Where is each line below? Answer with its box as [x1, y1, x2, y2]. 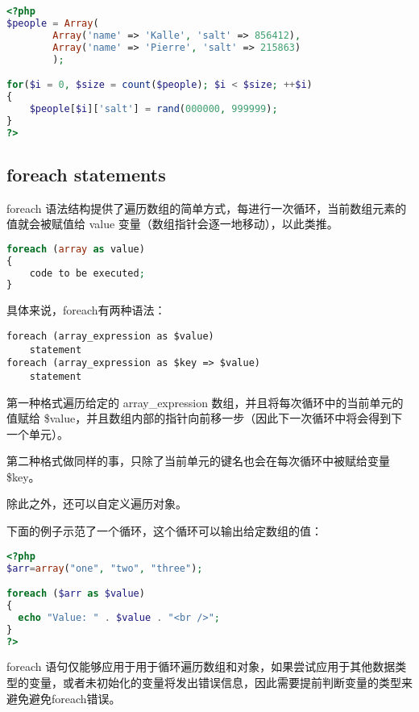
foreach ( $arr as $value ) [6, 588, 145, 600]
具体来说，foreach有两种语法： [6, 302, 166, 319]
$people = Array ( [6, 17, 99, 29]
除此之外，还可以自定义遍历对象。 [6, 495, 187, 512]
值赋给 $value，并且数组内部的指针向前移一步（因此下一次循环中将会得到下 [6, 410, 403, 427]
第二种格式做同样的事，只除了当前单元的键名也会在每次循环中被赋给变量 [6, 452, 390, 469]
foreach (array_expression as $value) [6, 330, 214, 342]
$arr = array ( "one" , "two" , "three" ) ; [6, 562, 203, 574]
